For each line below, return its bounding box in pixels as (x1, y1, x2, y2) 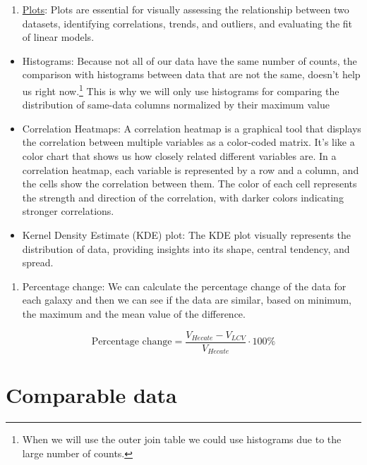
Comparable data (6, 380, 177, 409)
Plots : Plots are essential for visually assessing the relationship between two (22, 2, 349, 16)
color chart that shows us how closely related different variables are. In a (22, 149, 337, 163)
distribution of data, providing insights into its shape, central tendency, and (22, 241, 350, 256)
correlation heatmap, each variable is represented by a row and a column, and (22, 162, 359, 177)
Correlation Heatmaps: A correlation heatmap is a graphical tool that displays (22, 120, 361, 135)
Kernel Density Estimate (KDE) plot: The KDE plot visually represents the (22, 227, 351, 242)
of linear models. (22, 30, 95, 44)
